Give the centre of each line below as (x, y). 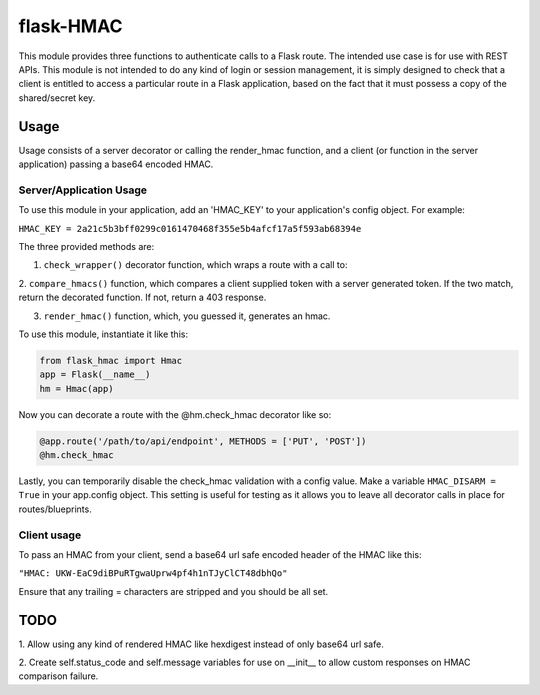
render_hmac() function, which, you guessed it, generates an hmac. (187, 316)
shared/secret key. (57, 97)
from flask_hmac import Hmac (111, 360)
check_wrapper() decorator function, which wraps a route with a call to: (195, 265)
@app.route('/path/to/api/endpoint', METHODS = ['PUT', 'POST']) (203, 441)
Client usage (50, 535)
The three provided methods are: (86, 246)
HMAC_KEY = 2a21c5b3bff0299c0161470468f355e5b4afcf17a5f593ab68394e (190, 228)
